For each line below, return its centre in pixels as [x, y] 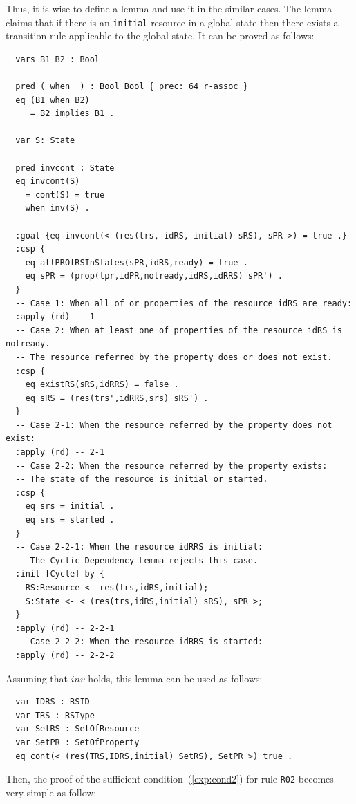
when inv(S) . [57, 208]
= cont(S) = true [65, 195]
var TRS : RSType [55, 715]
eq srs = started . [70, 520]
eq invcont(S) [48, 181]
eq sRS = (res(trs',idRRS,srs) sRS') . [117, 398]
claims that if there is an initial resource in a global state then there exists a [172, 22]
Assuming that [37, 678]
